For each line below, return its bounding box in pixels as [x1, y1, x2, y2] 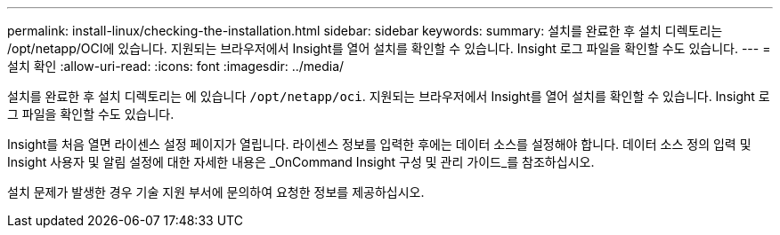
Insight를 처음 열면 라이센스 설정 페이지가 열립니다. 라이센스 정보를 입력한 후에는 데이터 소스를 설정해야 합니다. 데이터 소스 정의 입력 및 [7, 137, 752, 152]
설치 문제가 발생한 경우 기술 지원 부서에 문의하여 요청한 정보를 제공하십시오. [7, 184, 425, 200]
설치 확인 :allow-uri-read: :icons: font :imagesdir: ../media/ [7, 59, 345, 74]
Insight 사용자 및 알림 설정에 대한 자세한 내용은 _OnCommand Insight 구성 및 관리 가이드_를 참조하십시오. [7, 154, 595, 169]
